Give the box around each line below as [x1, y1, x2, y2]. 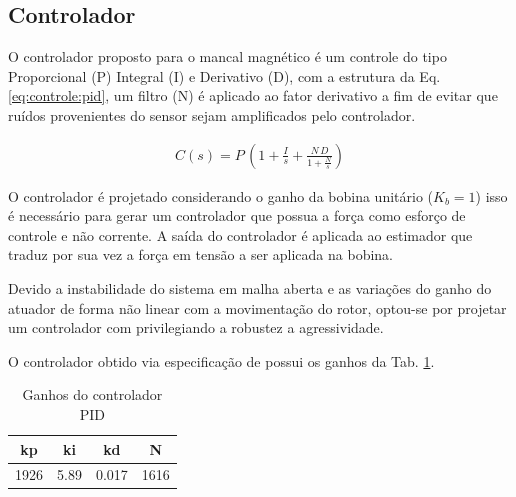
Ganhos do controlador [22, 384, 163, 405]
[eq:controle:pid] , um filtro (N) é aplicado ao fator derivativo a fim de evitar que [8, 85, 498, 106]
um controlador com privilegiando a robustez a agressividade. [8, 317, 384, 338]
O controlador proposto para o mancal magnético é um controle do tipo [8, 46, 447, 67]
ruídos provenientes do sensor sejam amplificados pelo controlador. [8, 104, 416, 125]
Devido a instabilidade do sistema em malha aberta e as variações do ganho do [8, 277, 492, 298]
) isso [475, 185, 508, 206]
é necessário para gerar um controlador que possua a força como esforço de [8, 205, 466, 226]
